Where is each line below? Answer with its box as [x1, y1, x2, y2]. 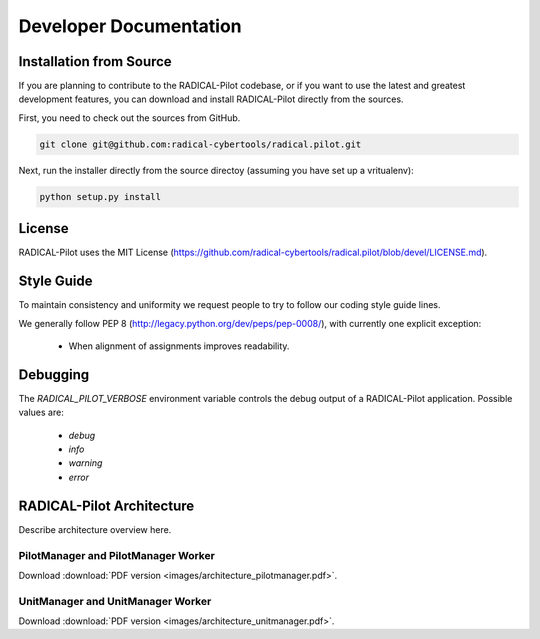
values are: [18, 406, 64, 419]
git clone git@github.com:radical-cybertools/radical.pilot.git [39, 138, 362, 150]
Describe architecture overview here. [18, 523, 172, 535]
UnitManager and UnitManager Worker [18, 594, 212, 608]
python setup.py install [39, 191, 162, 202]
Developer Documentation [18, 15, 242, 37]
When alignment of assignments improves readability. [68, 340, 290, 352]
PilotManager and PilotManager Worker [18, 548, 215, 562]
